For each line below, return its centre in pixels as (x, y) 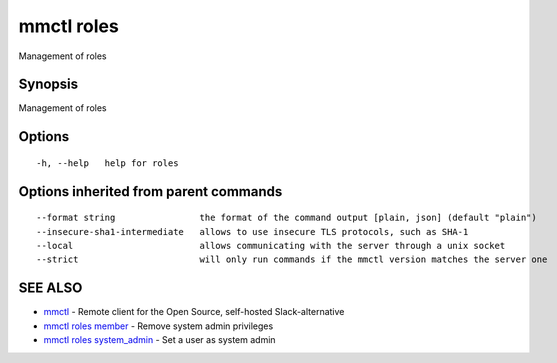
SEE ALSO (50, 288)
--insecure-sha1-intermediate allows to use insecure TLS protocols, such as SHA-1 (252, 231)
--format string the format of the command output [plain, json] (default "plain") (286, 218)
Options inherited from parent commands (150, 191)
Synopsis (48, 84)
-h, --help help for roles (107, 163)
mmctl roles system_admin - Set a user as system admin (159, 340)
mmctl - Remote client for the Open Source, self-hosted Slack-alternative (194, 312)
